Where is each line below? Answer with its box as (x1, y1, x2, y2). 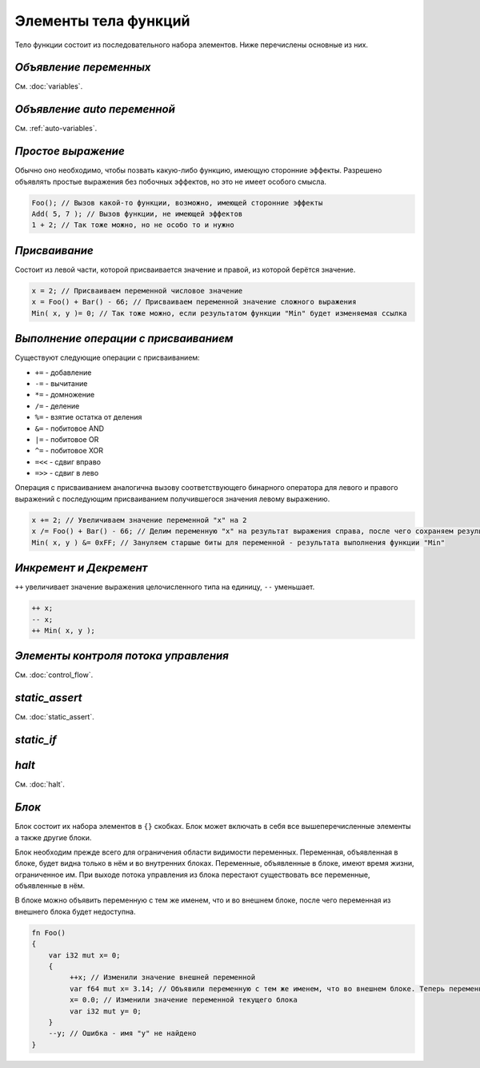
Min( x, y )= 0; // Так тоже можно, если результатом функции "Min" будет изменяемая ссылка (31, 309, 407, 317)
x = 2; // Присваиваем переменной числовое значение (31, 286, 243, 295)
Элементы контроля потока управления (14, 649, 230, 663)
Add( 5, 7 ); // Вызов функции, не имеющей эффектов (31, 209, 243, 219)
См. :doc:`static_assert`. (14, 712, 95, 722)
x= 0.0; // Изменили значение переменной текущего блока (69, 995, 298, 1005)
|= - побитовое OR (34, 434, 99, 444)
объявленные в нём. (14, 881, 86, 891)
